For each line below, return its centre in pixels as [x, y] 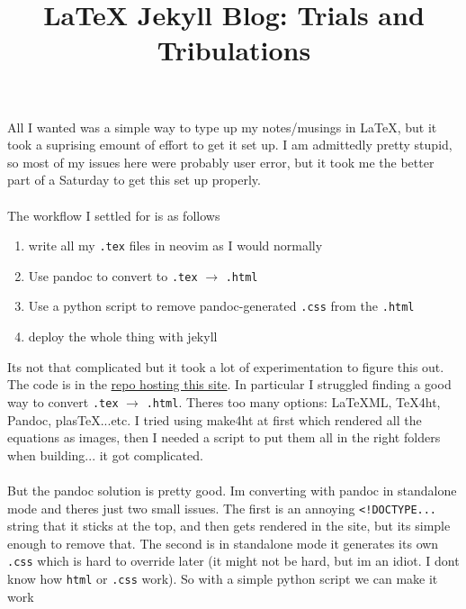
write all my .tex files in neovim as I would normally [175, 245]
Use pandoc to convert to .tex [113, 275]
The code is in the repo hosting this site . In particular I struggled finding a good [229, 384]
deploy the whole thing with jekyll [123, 336]
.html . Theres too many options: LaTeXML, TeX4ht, [293, 401]
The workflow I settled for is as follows [114, 215]
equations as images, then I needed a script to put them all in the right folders [224, 437]
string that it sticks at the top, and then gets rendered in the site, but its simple [229, 526]
